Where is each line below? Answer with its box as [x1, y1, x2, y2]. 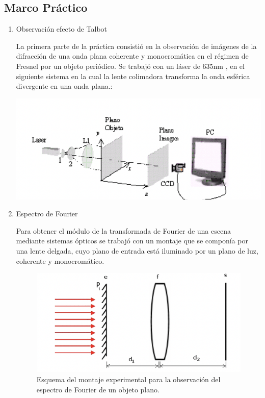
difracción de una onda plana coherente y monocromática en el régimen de [16, 51, 249, 61]
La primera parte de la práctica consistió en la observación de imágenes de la [16, 40, 257, 51]
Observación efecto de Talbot [16, 23, 108, 34]
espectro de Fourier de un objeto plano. [36, 384, 160, 394]
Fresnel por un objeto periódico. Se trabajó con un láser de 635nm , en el [16, 60, 245, 71]
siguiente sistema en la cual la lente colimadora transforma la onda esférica [16, 70, 250, 81]
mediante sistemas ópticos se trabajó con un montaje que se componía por [16, 235, 248, 246]
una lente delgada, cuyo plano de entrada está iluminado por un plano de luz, [16, 245, 258, 256]
